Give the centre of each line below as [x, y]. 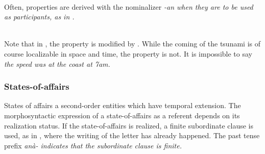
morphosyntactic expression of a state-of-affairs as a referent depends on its [122, 115]
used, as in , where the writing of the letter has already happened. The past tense [132, 135]
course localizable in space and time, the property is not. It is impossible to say [128, 53]
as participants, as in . [39, 17]
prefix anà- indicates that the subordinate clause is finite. [93, 145]
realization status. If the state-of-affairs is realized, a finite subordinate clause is [129, 125]
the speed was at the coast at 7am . [57, 63]
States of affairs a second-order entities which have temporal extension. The [123, 105]
